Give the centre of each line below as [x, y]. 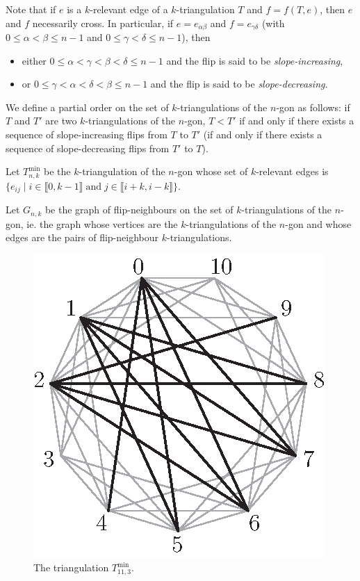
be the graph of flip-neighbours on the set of [139, 210]
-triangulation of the [122, 171]
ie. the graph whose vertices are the [102, 223]
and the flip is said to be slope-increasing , [255, 60]
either [34, 60]
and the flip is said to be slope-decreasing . [239, 84]
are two [61, 121]
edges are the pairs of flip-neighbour [82, 237]
